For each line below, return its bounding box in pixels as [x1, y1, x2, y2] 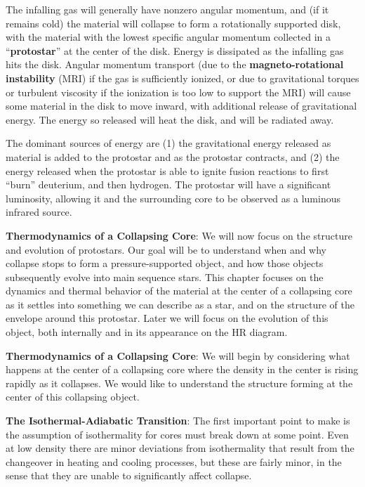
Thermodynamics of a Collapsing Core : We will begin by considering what [6, 348, 350, 363]
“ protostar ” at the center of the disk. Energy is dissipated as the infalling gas [6, 43, 344, 58]
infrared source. [6, 204, 72, 219]
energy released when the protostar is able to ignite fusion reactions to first [6, 163, 329, 178]
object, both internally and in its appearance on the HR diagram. [6, 325, 288, 339]
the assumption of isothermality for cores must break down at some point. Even [6, 427, 349, 441]
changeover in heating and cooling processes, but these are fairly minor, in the [6, 454, 342, 469]
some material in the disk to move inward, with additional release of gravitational [6, 98, 357, 113]
